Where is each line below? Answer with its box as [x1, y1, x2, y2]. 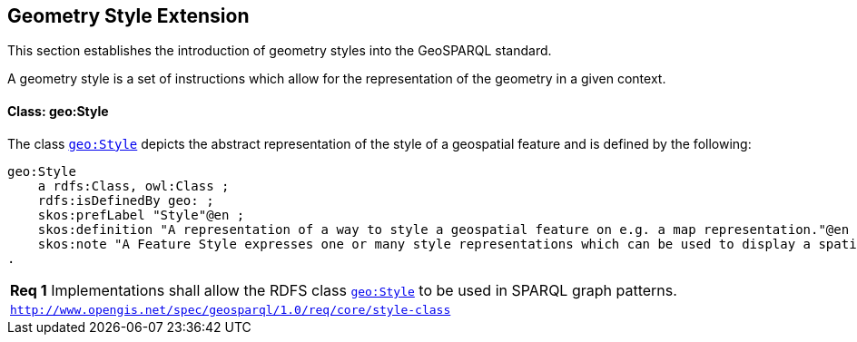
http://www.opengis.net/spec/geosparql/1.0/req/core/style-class [10, 302, 451, 317]
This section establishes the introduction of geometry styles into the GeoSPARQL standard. [7, 43, 552, 59]
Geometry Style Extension [7, 5, 250, 27]
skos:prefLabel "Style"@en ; [37, 207, 245, 222]
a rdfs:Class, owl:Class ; [37, 178, 230, 193]
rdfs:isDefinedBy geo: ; [37, 192, 214, 208]
